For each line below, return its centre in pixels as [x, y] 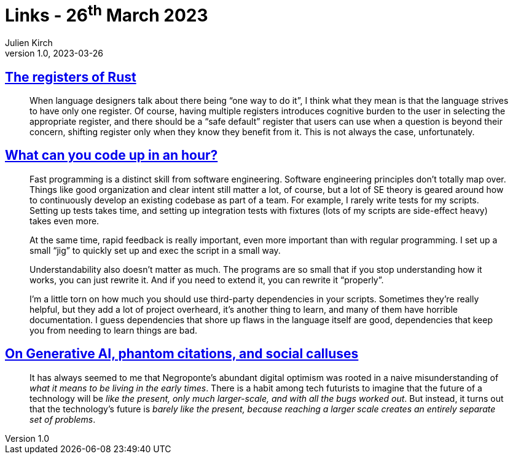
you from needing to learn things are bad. [114, 330]
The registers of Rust [71, 77]
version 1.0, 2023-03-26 [54, 53]
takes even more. [65, 221]
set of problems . [63, 419]
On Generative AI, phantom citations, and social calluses [182, 354]
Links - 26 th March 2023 [107, 14]
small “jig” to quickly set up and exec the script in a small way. [155, 250]
